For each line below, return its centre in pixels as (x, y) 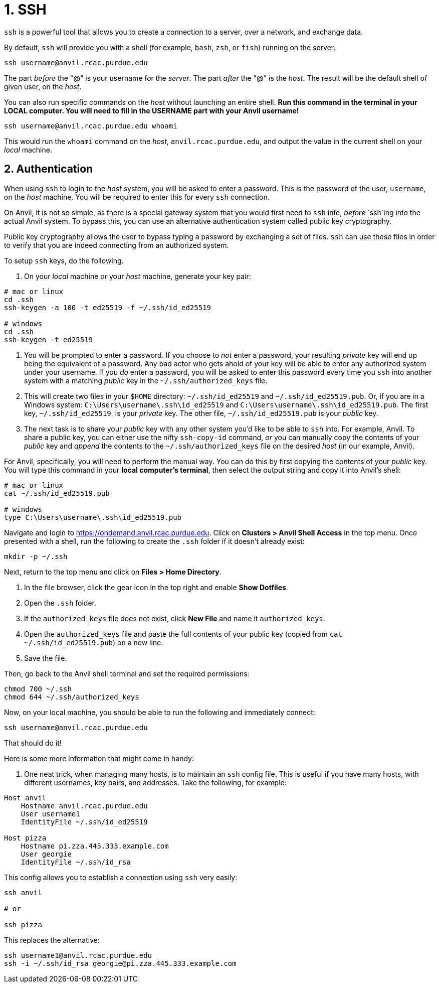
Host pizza (25, 838)
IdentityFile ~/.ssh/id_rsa (76, 862)
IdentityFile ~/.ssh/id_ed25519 (84, 822)
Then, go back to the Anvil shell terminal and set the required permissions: (127, 673)
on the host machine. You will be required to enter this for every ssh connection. (137, 197)
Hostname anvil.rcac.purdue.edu (84, 806)
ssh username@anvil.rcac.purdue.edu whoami (91, 126)
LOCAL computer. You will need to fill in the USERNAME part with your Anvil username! (152, 110)
